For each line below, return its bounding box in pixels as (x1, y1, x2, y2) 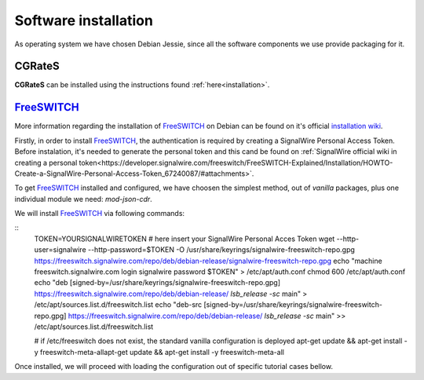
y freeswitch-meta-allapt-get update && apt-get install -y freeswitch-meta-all (34, 347, 284, 356)
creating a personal (14, 158, 78, 167)
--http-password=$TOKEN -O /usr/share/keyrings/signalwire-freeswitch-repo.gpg (87, 245, 355, 254)
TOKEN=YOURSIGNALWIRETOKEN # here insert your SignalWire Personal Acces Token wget (34, 234, 335, 243)
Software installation (14, 12, 153, 29)
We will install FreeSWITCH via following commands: (14, 209, 185, 218)
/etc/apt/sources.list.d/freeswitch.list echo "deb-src (34, 300, 203, 309)
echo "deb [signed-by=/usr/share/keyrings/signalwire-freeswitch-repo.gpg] (34, 278, 281, 287)
